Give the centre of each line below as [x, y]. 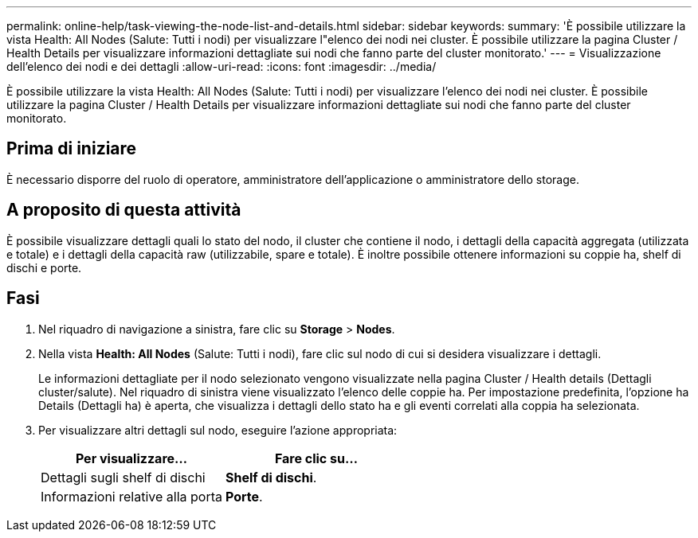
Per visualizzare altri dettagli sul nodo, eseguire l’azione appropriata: [218, 430]
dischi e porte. [44, 267]
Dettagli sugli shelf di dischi [123, 477]
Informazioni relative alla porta [131, 496]
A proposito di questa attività [124, 210]
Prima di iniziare [72, 149]
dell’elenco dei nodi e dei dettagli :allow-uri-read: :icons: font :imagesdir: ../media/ [222, 66]
